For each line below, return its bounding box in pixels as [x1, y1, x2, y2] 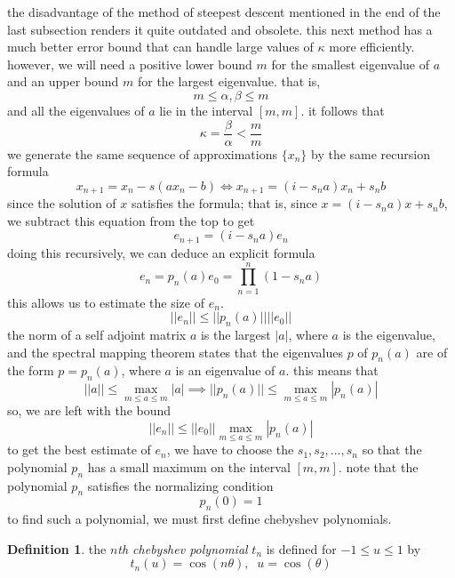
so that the [362, 440, 422, 459]
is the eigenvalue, [342, 325, 435, 344]
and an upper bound [7, 72, 119, 91]
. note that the [338, 457, 419, 476]
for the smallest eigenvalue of [271, 54, 429, 73]
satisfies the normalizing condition [87, 476, 274, 494]
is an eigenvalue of [175, 361, 275, 380]
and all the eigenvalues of [7, 100, 145, 119]
